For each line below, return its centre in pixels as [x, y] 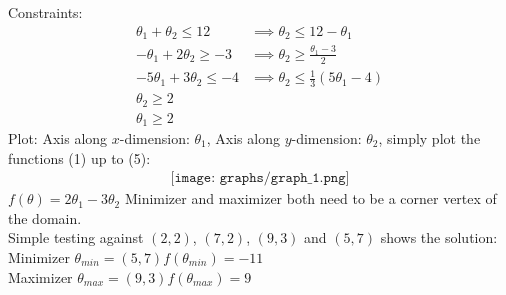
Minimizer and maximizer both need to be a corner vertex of [310, 198]
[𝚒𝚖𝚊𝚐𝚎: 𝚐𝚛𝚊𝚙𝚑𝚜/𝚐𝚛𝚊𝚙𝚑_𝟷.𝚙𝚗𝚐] [260, 178]
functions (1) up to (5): [79, 157]
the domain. [45, 217]
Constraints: [45, 12]
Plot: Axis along [58, 138]
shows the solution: [439, 237]
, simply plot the [429, 138]
